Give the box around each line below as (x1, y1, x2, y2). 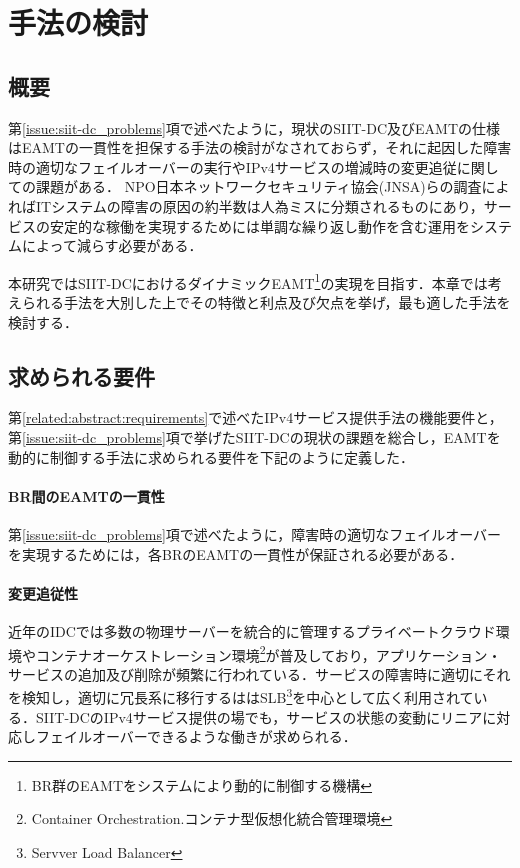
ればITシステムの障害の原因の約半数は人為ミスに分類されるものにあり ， (8, 195, 484, 216)
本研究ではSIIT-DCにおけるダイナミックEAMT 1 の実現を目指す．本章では (8, 269, 488, 293)
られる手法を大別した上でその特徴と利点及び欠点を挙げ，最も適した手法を (21, 291, 511, 312)
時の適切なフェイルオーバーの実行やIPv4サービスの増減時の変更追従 (8, 156, 457, 177)
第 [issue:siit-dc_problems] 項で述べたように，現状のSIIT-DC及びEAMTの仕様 (8, 117, 500, 138)
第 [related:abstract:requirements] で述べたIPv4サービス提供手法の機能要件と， (8, 407, 503, 428)
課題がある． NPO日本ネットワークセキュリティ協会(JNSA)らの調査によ (35, 176, 510, 197)
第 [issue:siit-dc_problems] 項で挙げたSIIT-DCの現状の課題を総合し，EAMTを (8, 426, 501, 447)
